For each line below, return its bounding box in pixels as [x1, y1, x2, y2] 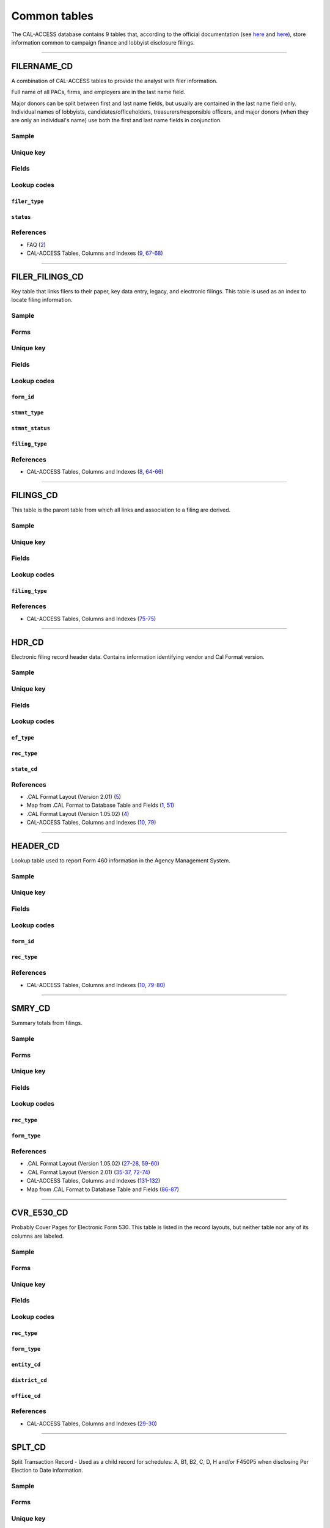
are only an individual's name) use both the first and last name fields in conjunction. [11, 117, 222, 124]
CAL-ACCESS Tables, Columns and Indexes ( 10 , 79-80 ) [26, 981, 166, 988]
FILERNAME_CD [11, 61, 73, 72]
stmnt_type [11, 410, 44, 416]
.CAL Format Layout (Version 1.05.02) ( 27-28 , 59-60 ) [26, 1160, 160, 1167]
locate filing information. [11, 296, 73, 304]
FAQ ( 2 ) [26, 241, 46, 248]
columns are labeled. [11, 1232, 64, 1240]
